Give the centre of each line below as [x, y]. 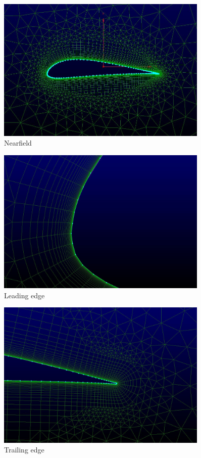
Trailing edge [24, 450]
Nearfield [18, 143]
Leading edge [24, 295]
